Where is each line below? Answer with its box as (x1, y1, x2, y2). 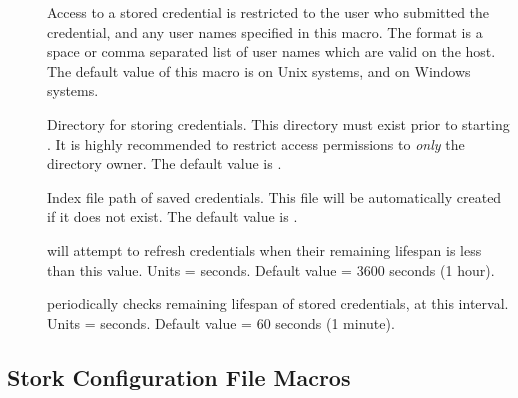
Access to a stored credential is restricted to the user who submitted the (47, 2, 490, 22)
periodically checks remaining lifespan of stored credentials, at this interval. (47, 293, 509, 314)
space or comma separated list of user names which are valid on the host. (47, 41, 496, 62)
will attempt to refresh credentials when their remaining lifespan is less (47, 239, 482, 260)
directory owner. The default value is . (47, 153, 282, 174)
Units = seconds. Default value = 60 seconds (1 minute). (47, 312, 395, 333)
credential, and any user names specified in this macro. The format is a (47, 21, 483, 42)
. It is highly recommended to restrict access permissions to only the (47, 133, 465, 154)
